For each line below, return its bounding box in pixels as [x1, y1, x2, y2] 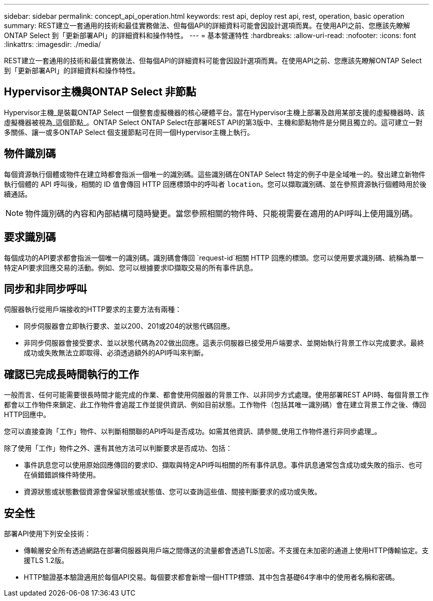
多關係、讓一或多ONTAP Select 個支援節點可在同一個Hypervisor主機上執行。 [4, 128, 254, 136]
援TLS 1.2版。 [24, 556, 69, 565]
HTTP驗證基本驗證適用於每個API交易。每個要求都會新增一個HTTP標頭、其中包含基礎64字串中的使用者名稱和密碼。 [24, 573, 399, 582]
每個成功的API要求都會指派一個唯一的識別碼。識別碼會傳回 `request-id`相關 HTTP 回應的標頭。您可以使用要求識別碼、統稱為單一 [4, 253, 424, 262]
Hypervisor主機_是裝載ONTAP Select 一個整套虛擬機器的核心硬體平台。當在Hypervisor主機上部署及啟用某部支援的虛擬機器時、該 [4, 108, 425, 117]
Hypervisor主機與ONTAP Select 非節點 [4, 86, 196, 98]
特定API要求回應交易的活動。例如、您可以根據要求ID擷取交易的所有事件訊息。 [4, 263, 258, 272]
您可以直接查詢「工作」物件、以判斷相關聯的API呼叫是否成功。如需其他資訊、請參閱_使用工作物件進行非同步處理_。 [4, 427, 382, 436]
